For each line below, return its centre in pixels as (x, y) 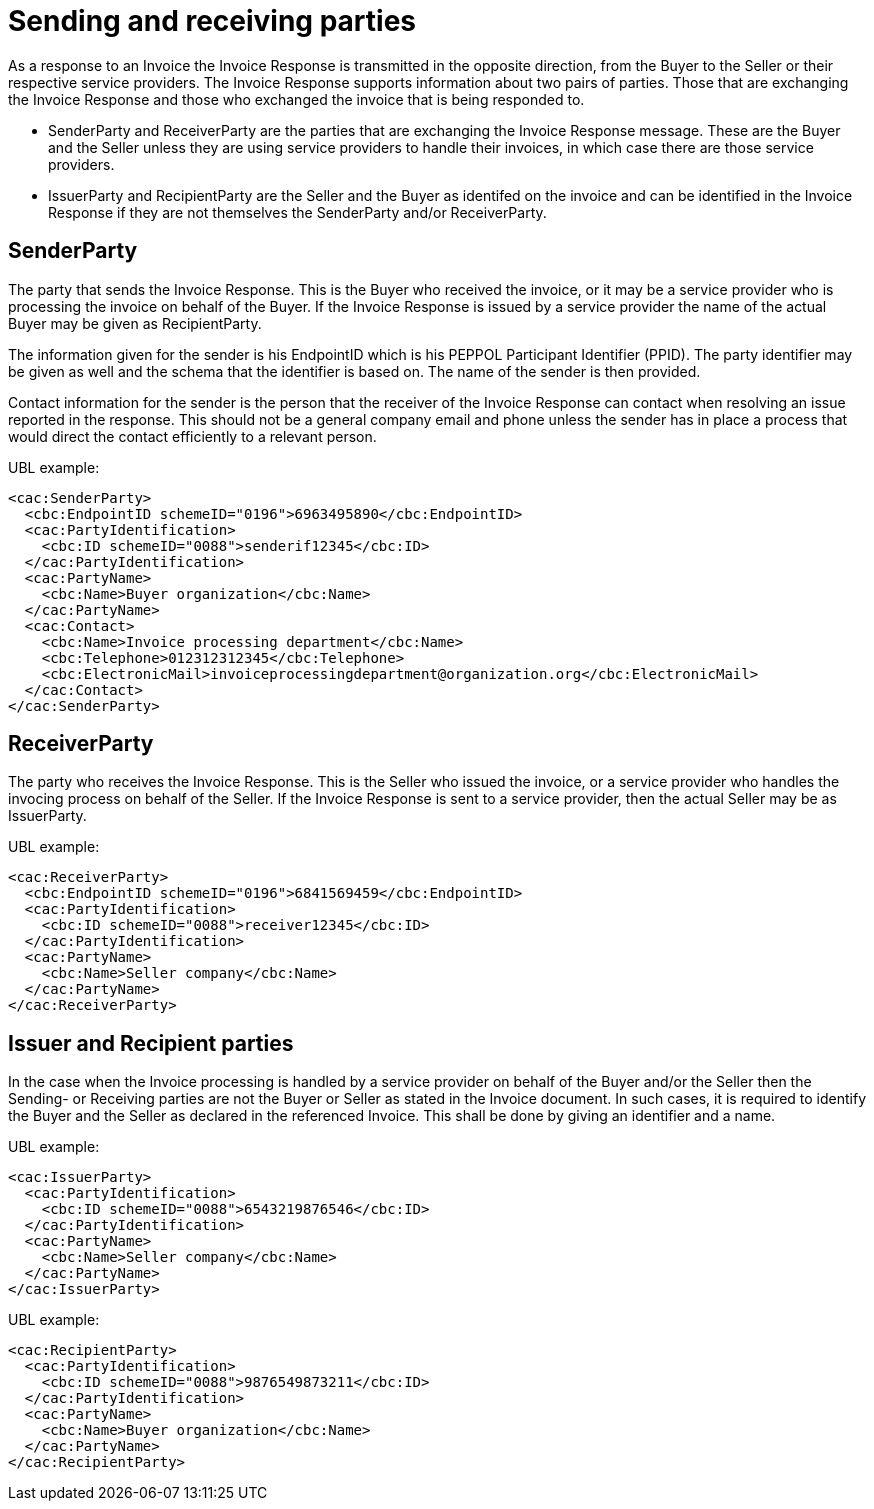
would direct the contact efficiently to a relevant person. (192, 436)
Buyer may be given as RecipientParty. (135, 323)
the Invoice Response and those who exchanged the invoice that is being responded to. (296, 99)
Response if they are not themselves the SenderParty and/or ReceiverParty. (297, 212)
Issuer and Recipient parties (151, 1043)
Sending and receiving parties (212, 21)
